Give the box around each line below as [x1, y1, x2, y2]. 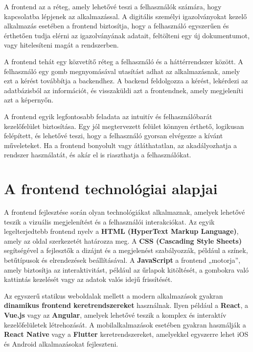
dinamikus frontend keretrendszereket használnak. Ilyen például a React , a [4, 300, 248, 310]
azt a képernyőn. [4, 95, 54, 105]
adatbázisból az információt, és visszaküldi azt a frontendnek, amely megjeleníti [4, 85, 243, 95]
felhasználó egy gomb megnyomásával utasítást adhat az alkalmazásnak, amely [4, 66, 240, 76]
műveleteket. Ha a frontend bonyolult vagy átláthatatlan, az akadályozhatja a [4, 140, 237, 150]
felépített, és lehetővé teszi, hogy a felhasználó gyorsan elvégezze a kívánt [4, 130, 223, 141]
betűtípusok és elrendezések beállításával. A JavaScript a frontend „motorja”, [4, 255, 241, 265]
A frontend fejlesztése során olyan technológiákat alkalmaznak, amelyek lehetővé [4, 207, 245, 217]
